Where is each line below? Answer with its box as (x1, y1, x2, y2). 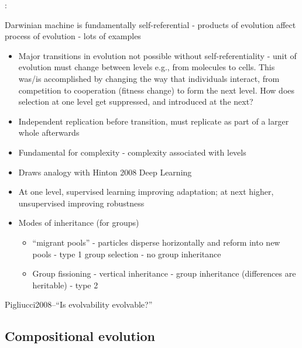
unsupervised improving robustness (18, 197, 145, 209)
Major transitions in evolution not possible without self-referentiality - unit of (18, 49, 297, 61)
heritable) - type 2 (32, 278, 98, 291)
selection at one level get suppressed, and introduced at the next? (18, 95, 253, 108)
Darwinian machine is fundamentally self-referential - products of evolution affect (5, 18, 296, 30)
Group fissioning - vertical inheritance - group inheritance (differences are (32, 267, 296, 280)
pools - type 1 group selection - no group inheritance (32, 247, 221, 260)
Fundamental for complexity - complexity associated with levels (18, 146, 246, 158)
